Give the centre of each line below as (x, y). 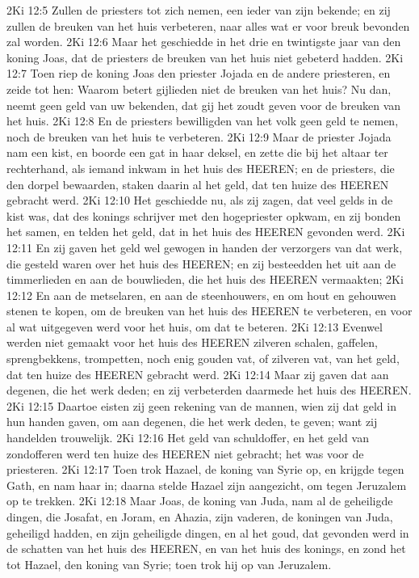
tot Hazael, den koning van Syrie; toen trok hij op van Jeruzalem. (169, 564)
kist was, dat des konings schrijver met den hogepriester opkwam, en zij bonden (204, 215)
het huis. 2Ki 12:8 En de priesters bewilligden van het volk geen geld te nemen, (203, 121)
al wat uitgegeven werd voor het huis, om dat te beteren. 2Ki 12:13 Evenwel (195, 326)
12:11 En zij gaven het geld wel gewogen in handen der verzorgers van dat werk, (205, 247)
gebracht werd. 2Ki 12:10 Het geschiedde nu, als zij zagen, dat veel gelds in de (200, 200)
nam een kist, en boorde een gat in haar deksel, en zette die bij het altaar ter (197, 152)
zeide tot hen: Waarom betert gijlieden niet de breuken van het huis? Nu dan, (199, 89)
